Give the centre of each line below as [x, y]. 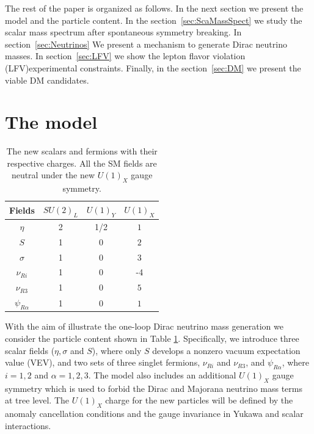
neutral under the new [53, 175]
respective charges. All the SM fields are [82, 163]
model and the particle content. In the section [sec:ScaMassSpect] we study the [154, 20]
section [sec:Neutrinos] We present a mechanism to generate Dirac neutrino [146, 44]
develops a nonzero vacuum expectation [226, 350]
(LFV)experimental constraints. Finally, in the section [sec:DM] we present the [153, 67]
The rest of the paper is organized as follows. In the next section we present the [154, 8]
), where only [117, 350]
